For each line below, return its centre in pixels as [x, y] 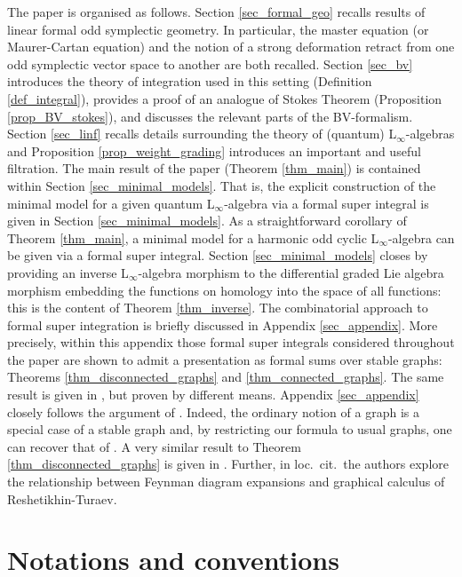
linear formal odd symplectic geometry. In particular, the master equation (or [218, 29]
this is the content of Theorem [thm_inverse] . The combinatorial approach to [218, 308]
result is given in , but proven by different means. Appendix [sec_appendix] [213, 395]
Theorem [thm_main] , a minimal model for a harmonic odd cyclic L [193, 237]
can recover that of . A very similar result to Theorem [154, 446]
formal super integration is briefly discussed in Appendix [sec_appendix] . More [223, 324]
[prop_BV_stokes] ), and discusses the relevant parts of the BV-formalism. [210, 116]
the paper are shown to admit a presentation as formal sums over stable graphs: [225, 359]
